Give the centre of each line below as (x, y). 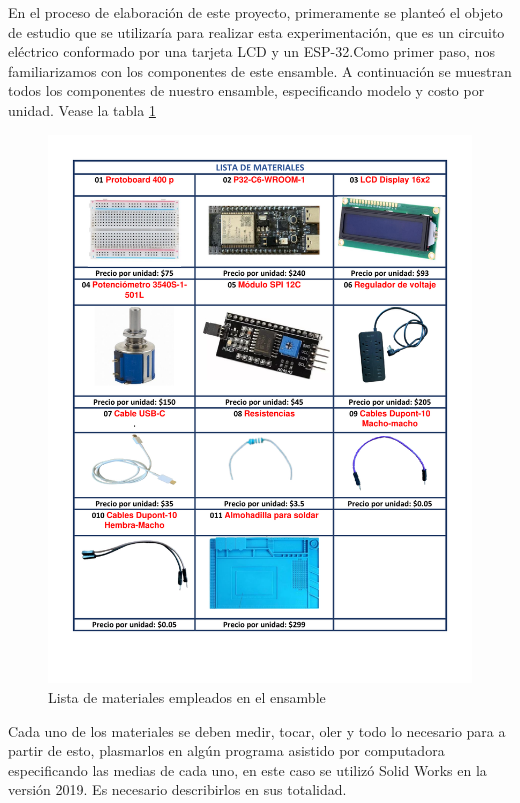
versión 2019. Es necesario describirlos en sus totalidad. (177, 789)
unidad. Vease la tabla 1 (82, 109)
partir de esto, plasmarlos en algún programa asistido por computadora (226, 750)
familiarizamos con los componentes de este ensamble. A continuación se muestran (260, 70)
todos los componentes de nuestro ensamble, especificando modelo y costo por (246, 90)
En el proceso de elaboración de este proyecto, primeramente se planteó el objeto (255, 12)
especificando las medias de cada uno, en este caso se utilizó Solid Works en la (247, 769)
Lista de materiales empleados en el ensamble (187, 697)
